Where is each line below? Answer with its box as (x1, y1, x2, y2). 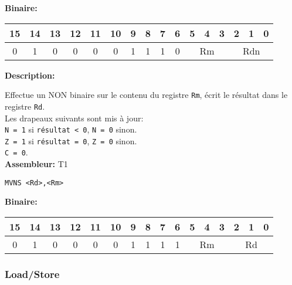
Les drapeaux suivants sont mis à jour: (5, 111, 144, 124)
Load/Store (5, 266, 60, 281)
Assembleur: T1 (5, 158, 68, 170)
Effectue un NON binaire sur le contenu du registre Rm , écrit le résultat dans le (5, 89, 288, 101)
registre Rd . (5, 100, 45, 112)
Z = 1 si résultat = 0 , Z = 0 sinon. (5, 134, 137, 147)
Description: (5, 69, 55, 81)
